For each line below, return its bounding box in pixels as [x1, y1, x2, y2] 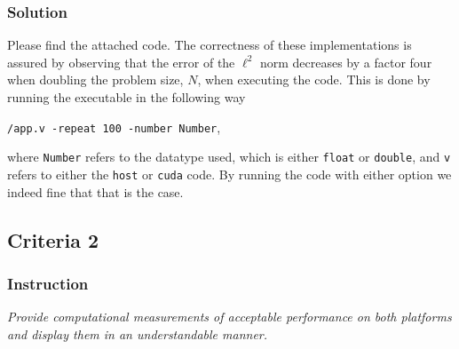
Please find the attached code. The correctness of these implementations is [7, 36, 412, 54]
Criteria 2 [7, 226, 99, 253]
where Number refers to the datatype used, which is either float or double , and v [7, 147, 451, 166]
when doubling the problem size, [7, 70, 184, 89]
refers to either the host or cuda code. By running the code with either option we [7, 164, 452, 183]
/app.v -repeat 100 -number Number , [7, 117, 221, 136]
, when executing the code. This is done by [197, 70, 431, 89]
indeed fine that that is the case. [7, 182, 184, 201]
